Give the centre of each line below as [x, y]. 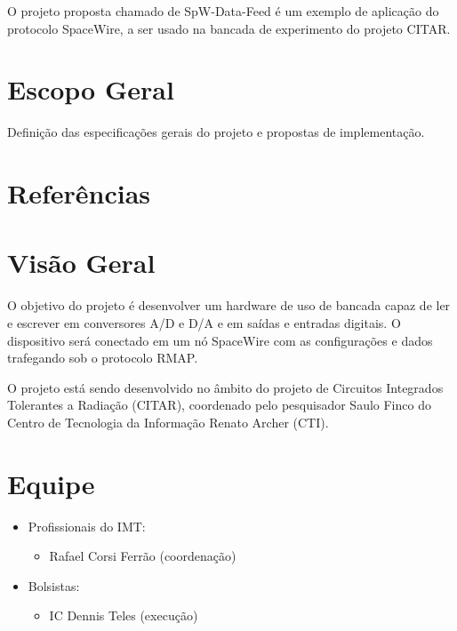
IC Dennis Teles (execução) [124, 615]
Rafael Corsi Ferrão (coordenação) [143, 556]
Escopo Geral [91, 89]
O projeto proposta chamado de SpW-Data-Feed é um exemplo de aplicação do [223, 11]
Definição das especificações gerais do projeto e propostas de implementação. [216, 132]
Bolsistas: [54, 585]
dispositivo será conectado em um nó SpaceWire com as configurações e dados [220, 340]
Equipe [51, 483]
